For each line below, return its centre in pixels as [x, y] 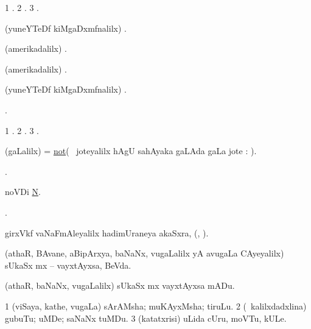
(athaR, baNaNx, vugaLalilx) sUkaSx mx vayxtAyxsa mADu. [120, 285]
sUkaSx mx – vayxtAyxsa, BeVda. [68, 265]
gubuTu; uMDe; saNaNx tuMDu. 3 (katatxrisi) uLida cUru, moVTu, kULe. [146, 318]
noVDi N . [23, 192]
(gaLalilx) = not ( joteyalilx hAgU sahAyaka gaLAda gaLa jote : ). [131, 151]
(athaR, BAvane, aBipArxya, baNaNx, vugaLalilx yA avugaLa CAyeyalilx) [145, 253]
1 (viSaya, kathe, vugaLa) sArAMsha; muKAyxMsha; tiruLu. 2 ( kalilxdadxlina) [156, 306]
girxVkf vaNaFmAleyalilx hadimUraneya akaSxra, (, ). [107, 232]
